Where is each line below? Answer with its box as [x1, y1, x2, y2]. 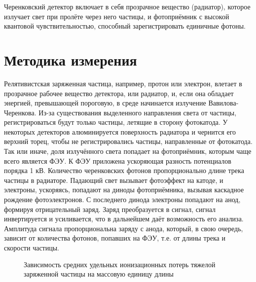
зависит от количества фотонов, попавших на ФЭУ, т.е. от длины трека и [4, 233, 225, 243]
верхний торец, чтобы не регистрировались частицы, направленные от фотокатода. [4, 136, 253, 146]
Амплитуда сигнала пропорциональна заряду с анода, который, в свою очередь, [4, 223, 243, 233]
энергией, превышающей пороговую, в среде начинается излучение [4, 98, 206, 108]
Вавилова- [208, 98, 239, 108]
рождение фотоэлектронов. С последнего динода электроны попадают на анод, [4, 194, 241, 205]
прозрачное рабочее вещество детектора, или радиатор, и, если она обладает [4, 88, 234, 98]
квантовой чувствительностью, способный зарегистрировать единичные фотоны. [4, 21, 246, 31]
